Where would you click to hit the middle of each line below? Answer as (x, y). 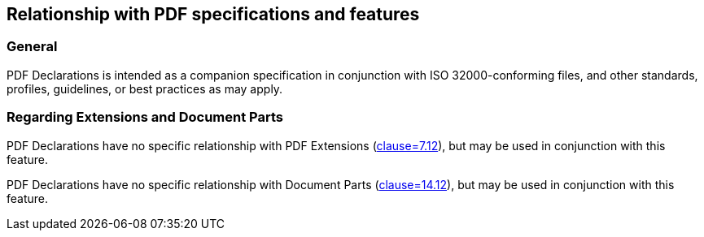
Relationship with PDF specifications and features (213, 14)
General (32, 47)
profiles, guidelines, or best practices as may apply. (145, 88)
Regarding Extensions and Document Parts (145, 117)
